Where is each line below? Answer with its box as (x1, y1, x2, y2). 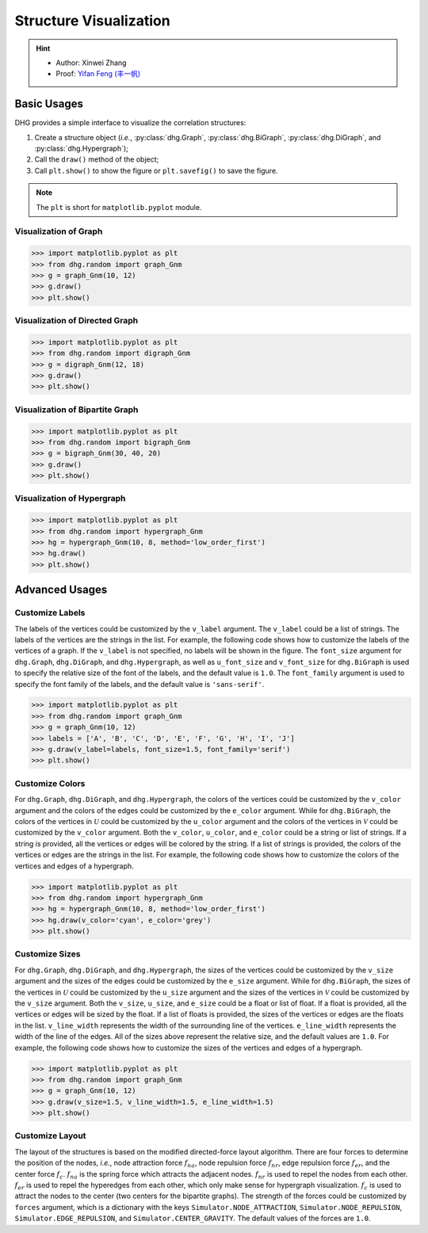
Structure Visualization (14, 12, 170, 29)
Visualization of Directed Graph (14, 315, 139, 326)
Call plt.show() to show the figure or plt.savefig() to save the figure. (34, 166, 278, 175)
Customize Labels (14, 607, 86, 618)
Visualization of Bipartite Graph (14, 404, 139, 415)
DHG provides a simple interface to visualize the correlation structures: (14, 118, 246, 128)
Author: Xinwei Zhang (55, 58, 127, 67)
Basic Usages (14, 97, 83, 111)
